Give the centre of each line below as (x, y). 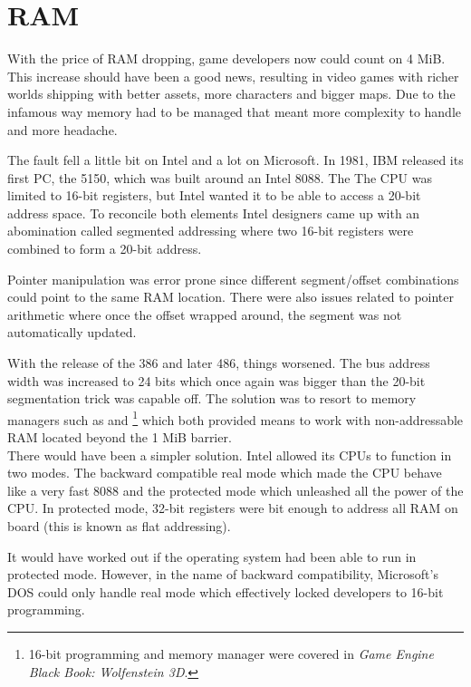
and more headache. (62, 129)
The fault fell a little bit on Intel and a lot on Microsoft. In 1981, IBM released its (235, 160)
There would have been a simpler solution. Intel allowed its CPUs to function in (230, 455)
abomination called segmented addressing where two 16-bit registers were (211, 231)
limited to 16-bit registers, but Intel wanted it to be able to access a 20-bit (214, 195)
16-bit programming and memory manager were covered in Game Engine (231, 653)
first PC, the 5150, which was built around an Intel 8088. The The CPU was (220, 177)
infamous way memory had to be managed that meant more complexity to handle (235, 111)
